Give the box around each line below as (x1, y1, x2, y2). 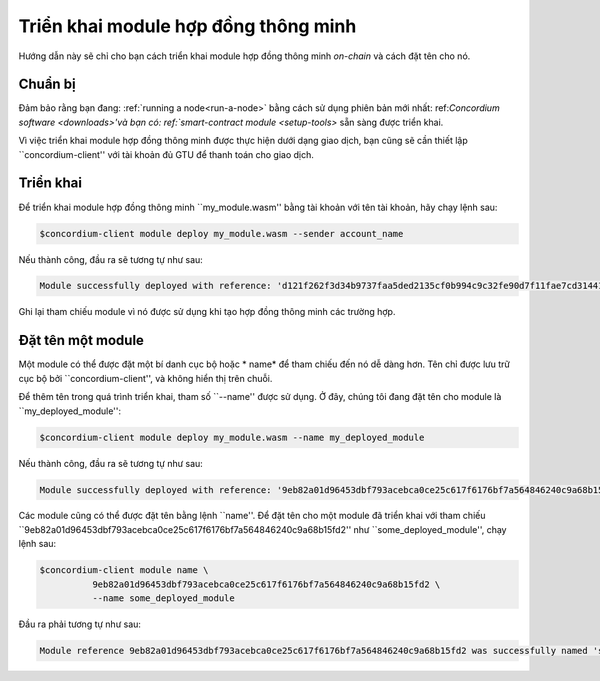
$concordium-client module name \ (39, 565, 209, 576)
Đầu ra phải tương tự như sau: (18, 618, 142, 630)
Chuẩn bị (18, 76, 76, 93)
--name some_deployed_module (91, 593, 235, 604)
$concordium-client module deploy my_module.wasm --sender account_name (39, 228, 404, 239)
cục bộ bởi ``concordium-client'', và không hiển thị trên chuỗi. (18, 372, 273, 384)
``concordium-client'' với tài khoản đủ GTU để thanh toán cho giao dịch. (18, 148, 315, 160)
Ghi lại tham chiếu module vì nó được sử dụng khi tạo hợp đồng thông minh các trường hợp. (18, 306, 396, 318)
